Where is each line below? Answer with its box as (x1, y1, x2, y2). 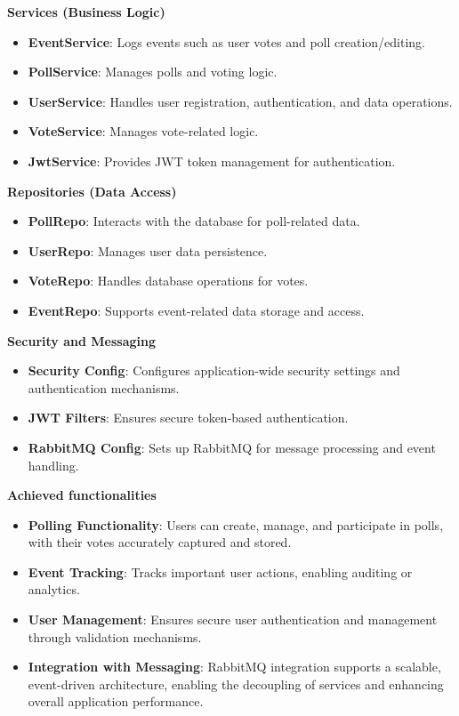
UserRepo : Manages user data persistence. (28, 241, 268, 260)
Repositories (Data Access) (7, 181, 177, 200)
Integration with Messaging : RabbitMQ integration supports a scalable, (28, 657, 441, 676)
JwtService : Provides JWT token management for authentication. (28, 151, 396, 170)
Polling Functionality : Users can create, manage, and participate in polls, (28, 515, 444, 534)
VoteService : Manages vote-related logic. (28, 122, 259, 141)
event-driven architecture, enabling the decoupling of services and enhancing (28, 674, 444, 693)
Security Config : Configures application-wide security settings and (28, 361, 400, 380)
